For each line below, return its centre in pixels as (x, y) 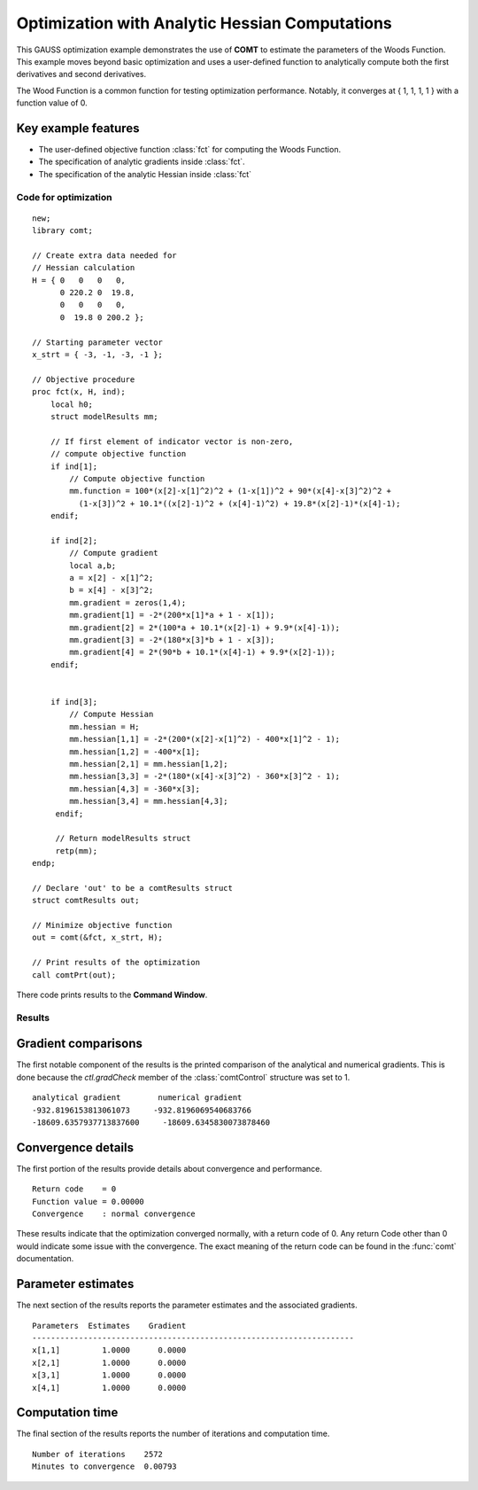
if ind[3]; (74, 702)
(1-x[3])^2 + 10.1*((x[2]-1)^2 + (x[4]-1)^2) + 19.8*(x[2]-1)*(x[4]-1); (239, 503)
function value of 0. (52, 103)
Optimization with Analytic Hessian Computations (204, 23)
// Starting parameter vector (98, 342)
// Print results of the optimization (116, 963)
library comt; (62, 231)
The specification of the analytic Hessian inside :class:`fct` (145, 174)
